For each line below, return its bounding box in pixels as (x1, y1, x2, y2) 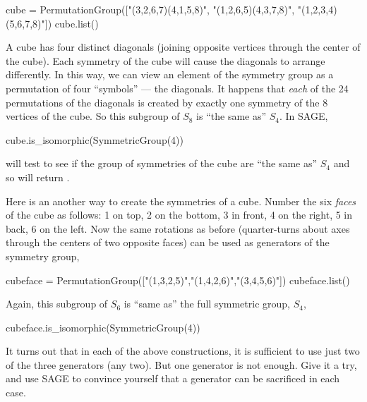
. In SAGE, (279, 109, 328, 123)
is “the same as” (196, 109, 267, 123)
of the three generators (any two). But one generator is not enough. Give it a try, (6, 357, 357, 372)
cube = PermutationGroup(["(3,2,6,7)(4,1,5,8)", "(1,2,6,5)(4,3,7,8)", (6, 2, 295, 16)
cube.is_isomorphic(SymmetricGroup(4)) (6, 132, 184, 147)
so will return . (6, 169, 70, 184)
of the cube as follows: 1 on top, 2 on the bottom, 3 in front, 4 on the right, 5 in (6, 207, 353, 222)
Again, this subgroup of (6, 296, 108, 311)
